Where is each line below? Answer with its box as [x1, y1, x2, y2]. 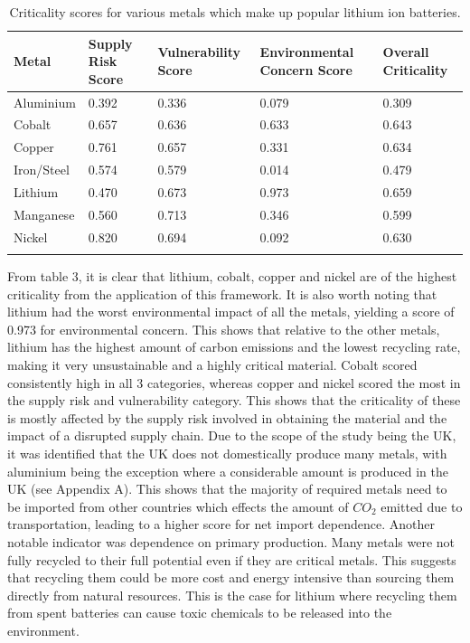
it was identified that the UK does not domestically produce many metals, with [7, 443, 447, 462]
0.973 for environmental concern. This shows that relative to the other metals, [7, 319, 440, 338]
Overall [382, 43, 429, 61]
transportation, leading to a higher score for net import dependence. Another [7, 515, 435, 534]
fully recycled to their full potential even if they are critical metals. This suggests [7, 550, 456, 569]
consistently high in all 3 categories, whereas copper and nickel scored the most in [7, 373, 461, 392]
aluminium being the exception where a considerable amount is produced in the [7, 461, 448, 480]
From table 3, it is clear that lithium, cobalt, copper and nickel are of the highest [7, 267, 457, 286]
